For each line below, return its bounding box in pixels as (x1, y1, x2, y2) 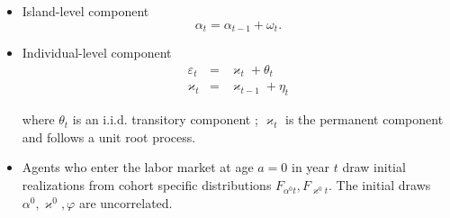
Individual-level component (22, 43, 172, 62)
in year (292, 158, 330, 177)
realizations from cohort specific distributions (22, 176, 272, 195)
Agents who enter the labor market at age (22, 158, 254, 177)
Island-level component (22, 2, 149, 20)
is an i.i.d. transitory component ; (72, 110, 258, 129)
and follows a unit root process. (22, 127, 196, 146)
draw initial (342, 158, 406, 177)
